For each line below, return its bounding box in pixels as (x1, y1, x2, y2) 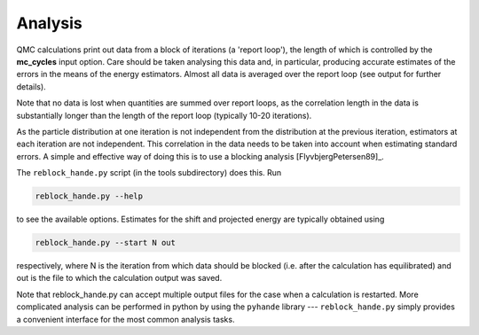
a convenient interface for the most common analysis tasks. (16, 314, 235, 324)
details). (16, 81, 46, 92)
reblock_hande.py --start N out (35, 238, 177, 248)
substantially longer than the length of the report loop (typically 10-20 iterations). (16, 110, 312, 121)
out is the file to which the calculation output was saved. (16, 273, 223, 284)
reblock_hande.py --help (35, 191, 144, 201)
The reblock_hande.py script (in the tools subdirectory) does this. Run (16, 167, 282, 178)
